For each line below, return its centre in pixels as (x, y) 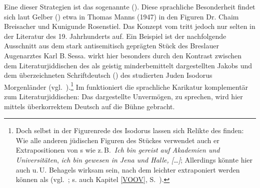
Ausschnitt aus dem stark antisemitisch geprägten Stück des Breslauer (111, 46)
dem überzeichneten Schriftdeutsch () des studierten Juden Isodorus (108, 75)
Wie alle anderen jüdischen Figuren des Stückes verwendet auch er (117, 140)
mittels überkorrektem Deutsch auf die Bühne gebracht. (89, 106)
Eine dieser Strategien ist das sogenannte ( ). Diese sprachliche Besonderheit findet (130, 6)
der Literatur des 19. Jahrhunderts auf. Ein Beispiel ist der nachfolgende (115, 36)
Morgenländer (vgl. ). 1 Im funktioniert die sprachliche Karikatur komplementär (126, 86)
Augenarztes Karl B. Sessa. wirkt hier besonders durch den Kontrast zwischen (123, 55)
